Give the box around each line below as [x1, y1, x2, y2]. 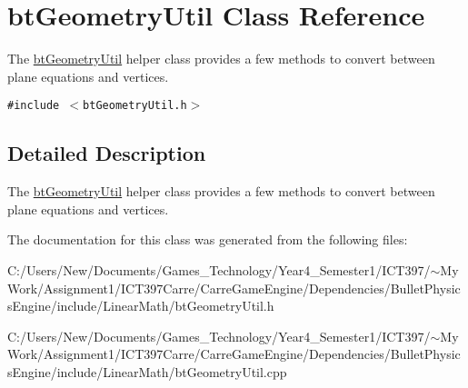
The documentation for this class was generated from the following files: [7, 230, 408, 249]
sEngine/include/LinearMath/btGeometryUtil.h [7, 296, 274, 315]
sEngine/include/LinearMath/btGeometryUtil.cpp [7, 362, 287, 381]
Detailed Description [7, 139, 206, 167]
